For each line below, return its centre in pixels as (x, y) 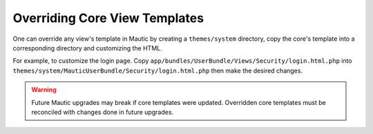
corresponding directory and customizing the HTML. (87, 48)
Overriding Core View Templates (108, 18)
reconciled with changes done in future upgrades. (103, 112)
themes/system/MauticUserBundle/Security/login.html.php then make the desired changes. (158, 70)
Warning (44, 90)
